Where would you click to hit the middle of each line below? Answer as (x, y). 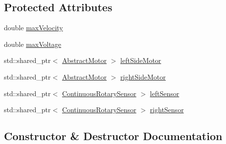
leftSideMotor (141, 60)
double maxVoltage (33, 44)
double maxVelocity (34, 28)
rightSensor (167, 110)
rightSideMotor (143, 76)
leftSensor (165, 93)
